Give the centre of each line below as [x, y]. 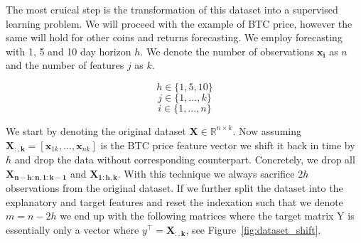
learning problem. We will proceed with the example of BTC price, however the [179, 23]
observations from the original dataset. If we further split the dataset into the [174, 188]
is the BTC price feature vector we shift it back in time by [228, 145]
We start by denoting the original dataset [96, 130]
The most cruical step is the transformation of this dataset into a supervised [172, 9]
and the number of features [65, 65]
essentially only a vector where [72, 229]
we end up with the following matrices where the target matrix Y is [207, 216]
